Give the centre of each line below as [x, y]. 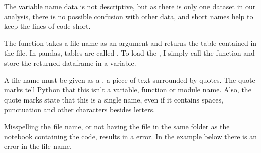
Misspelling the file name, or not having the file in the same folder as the [117, 126]
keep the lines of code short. [47, 26]
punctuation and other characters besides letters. [80, 109]
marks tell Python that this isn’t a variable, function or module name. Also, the [128, 90]
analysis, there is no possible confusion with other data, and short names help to [129, 16]
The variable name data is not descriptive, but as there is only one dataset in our [130, 6]
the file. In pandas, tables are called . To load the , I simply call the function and [129, 53]
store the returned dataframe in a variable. [70, 62]
